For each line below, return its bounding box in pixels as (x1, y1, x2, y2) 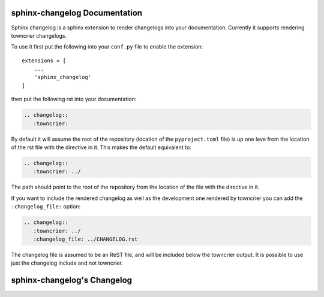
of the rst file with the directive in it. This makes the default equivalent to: (11, 144, 191, 151)
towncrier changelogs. (11, 32, 67, 39)
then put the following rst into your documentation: (11, 96, 137, 103)
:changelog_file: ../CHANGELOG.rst (33, 235, 138, 243)
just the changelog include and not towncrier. (11, 259, 123, 266)
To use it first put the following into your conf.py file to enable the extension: (11, 43, 203, 50)
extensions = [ (22, 57, 67, 64)
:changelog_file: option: (11, 203, 81, 210)
